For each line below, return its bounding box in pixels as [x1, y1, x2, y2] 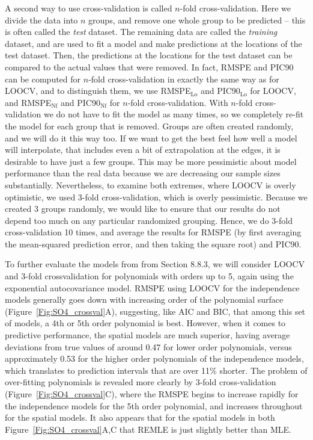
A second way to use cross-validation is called [5, 2, 172, 14]
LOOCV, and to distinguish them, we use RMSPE [5, 84, 191, 97]
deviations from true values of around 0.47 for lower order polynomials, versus [5, 340, 292, 353]
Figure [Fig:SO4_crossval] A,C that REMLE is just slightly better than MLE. [5, 423, 291, 435]
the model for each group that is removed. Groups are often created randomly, [5, 119, 294, 132]
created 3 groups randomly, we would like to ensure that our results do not [5, 202, 281, 215]
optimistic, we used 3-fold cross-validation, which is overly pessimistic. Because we [5, 190, 308, 203]
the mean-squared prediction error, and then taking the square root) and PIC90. [5, 237, 302, 250]
